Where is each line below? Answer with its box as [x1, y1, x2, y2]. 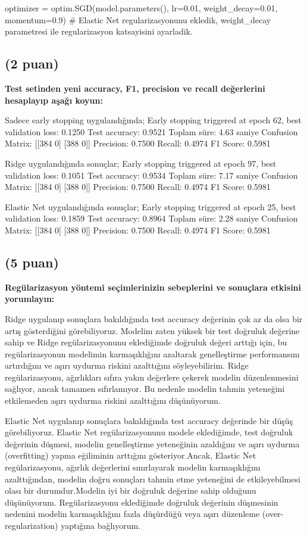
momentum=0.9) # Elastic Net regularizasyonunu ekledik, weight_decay [5, 13, 271, 26]
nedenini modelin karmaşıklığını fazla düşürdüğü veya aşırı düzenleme [5, 507, 260, 520]
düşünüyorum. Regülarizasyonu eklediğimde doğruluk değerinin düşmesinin [5, 496, 278, 508]
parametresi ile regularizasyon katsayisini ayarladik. [5, 25, 193, 38]
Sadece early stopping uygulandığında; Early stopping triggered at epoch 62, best [5, 114, 302, 126]
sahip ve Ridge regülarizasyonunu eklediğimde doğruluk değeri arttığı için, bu [5, 336, 287, 348]
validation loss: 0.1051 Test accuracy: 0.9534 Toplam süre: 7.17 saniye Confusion [5, 169, 298, 181]
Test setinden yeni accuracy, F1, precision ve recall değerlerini [5, 82, 265, 94]
